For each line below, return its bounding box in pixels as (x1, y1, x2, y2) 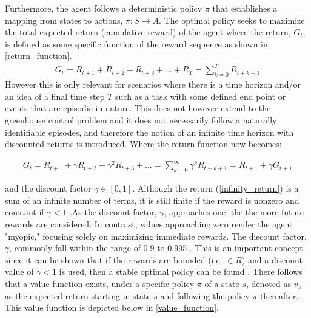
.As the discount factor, (69, 206, 157, 218)
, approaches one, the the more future (164, 206, 304, 218)
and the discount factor (5, 182, 92, 195)
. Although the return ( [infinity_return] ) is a (132, 182, 299, 195)
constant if (5, 206, 44, 218)
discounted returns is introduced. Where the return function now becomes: (5, 137, 282, 150)
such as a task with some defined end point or (115, 89, 286, 102)
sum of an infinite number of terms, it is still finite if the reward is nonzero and (5, 193, 299, 206)
